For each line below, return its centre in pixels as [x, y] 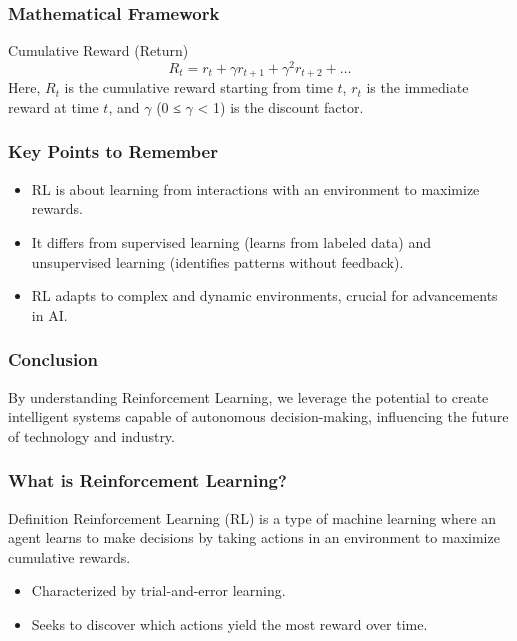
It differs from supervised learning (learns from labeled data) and [231, 241]
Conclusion [53, 359]
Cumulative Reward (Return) [98, 50]
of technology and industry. [91, 435]
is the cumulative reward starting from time [198, 87]
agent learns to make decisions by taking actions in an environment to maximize [254, 537]
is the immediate [417, 87]
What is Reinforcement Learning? [147, 480]
